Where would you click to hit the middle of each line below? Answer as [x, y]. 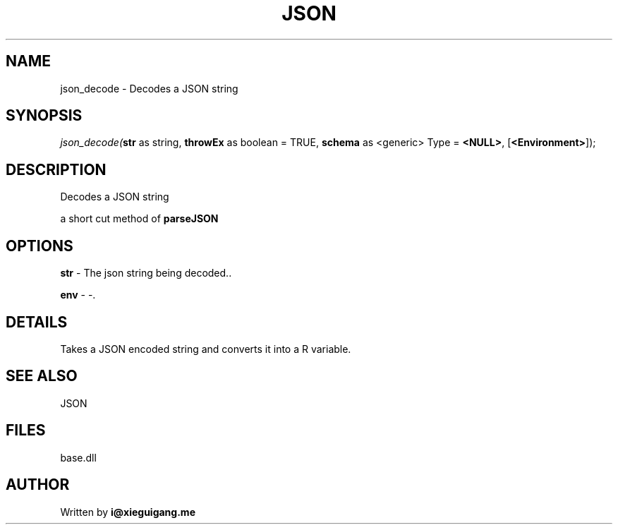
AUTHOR [38, 485]
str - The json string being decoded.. [146, 273]
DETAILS [37, 322]
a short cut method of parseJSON [139, 219]
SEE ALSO [42, 376]
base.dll [78, 457]
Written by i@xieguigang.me [128, 512]
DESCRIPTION [56, 169]
